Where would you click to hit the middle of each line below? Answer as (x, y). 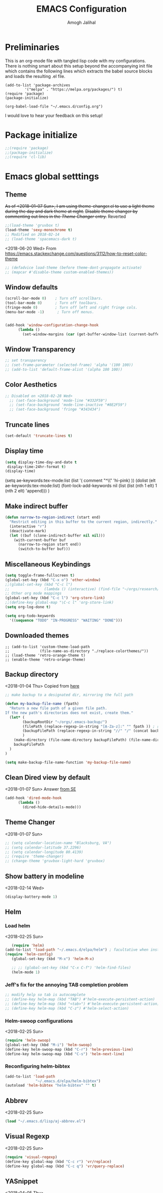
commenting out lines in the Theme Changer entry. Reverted (65, 217)
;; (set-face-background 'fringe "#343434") (55, 410)
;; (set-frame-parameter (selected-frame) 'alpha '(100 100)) (69, 365)
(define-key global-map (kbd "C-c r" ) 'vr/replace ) (58, 1161)
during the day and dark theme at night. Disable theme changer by (72, 211)
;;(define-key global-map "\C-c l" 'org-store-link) (59, 603)
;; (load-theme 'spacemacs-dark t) (41, 239)
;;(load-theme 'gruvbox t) (32, 226)
